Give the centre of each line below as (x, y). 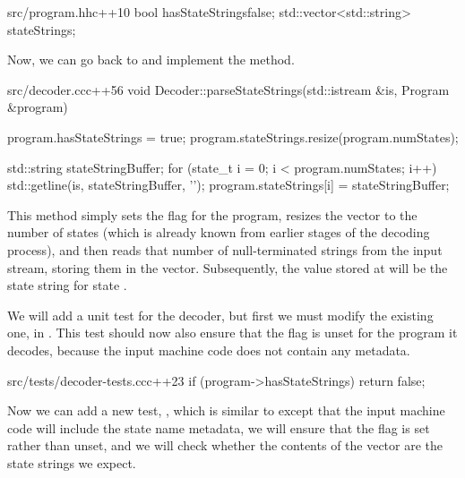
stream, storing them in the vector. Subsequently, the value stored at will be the (228, 267)
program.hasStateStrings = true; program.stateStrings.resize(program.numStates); (233, 137)
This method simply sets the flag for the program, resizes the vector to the (212, 214)
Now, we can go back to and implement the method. (151, 60)
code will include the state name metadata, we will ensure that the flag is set (219, 427)
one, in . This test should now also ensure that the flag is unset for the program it (232, 333)
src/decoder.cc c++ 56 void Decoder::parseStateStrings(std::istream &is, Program (228, 89)
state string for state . (67, 285)
